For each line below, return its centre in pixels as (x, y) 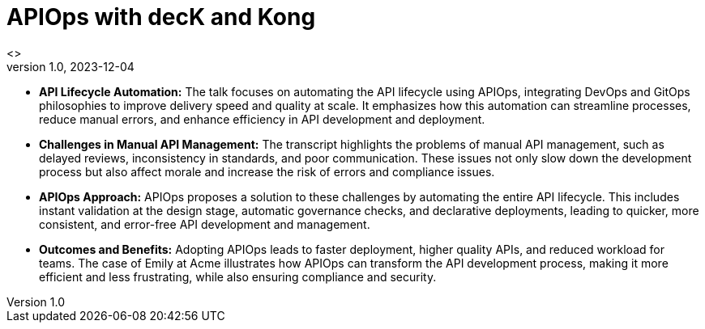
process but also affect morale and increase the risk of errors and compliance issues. (267, 171)
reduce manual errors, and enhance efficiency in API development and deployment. (262, 119)
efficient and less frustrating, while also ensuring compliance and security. (238, 276)
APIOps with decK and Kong (161, 17)
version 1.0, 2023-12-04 (70, 66)
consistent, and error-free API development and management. (205, 224)
